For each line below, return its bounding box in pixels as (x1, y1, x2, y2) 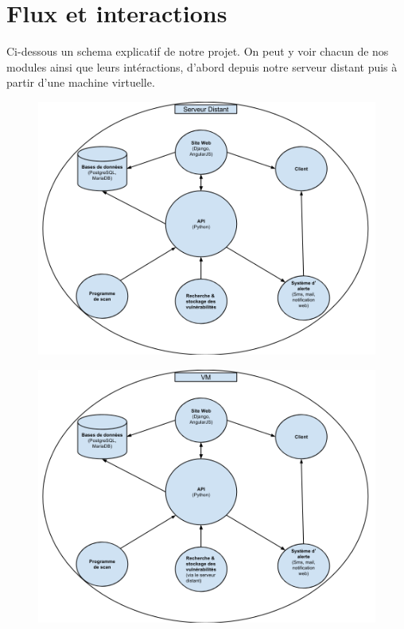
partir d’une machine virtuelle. (6, 74, 155, 91)
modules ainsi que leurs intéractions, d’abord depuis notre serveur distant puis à (6, 58, 398, 75)
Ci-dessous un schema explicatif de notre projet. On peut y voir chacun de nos (6, 43, 389, 60)
